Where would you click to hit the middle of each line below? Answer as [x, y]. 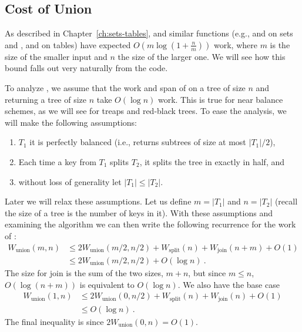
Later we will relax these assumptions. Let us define [98, 201]
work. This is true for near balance [220, 99]
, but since [207, 273]
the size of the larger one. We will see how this [202, 56]
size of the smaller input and [56, 56]
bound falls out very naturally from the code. [86, 68]
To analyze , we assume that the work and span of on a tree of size [125, 87]
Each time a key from [57, 161]
